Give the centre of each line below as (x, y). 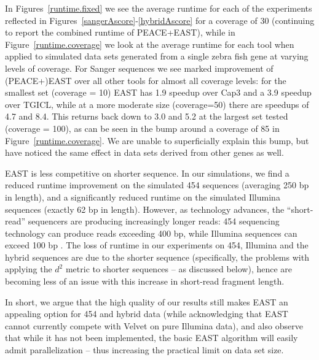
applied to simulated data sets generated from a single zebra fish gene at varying (157, 56)
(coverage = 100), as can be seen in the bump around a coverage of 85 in (142, 128)
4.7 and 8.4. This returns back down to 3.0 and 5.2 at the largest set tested (147, 116)
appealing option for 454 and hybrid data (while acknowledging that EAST (147, 314)
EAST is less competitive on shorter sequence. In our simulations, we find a (147, 173)
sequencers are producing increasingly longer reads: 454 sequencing (154, 221)
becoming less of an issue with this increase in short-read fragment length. (145, 281)
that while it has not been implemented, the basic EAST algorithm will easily (152, 338)
